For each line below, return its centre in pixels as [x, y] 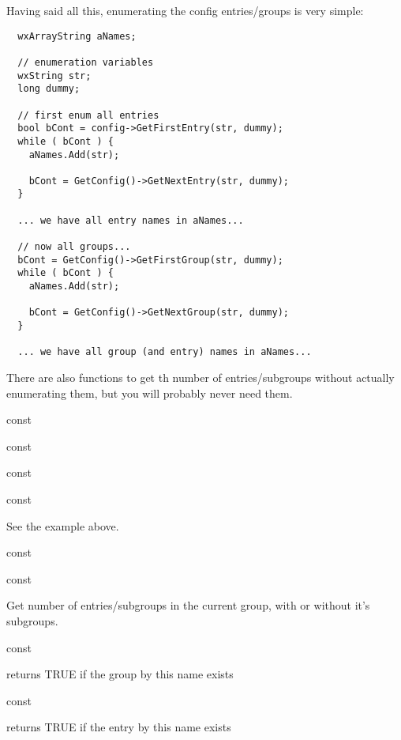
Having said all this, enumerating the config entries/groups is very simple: [185, 10]
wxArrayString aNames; [77, 36]
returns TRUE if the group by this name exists [120, 674]
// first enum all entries [88, 115]
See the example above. [63, 525]
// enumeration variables [86, 62]
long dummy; [49, 89]
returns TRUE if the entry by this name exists [119, 727]
